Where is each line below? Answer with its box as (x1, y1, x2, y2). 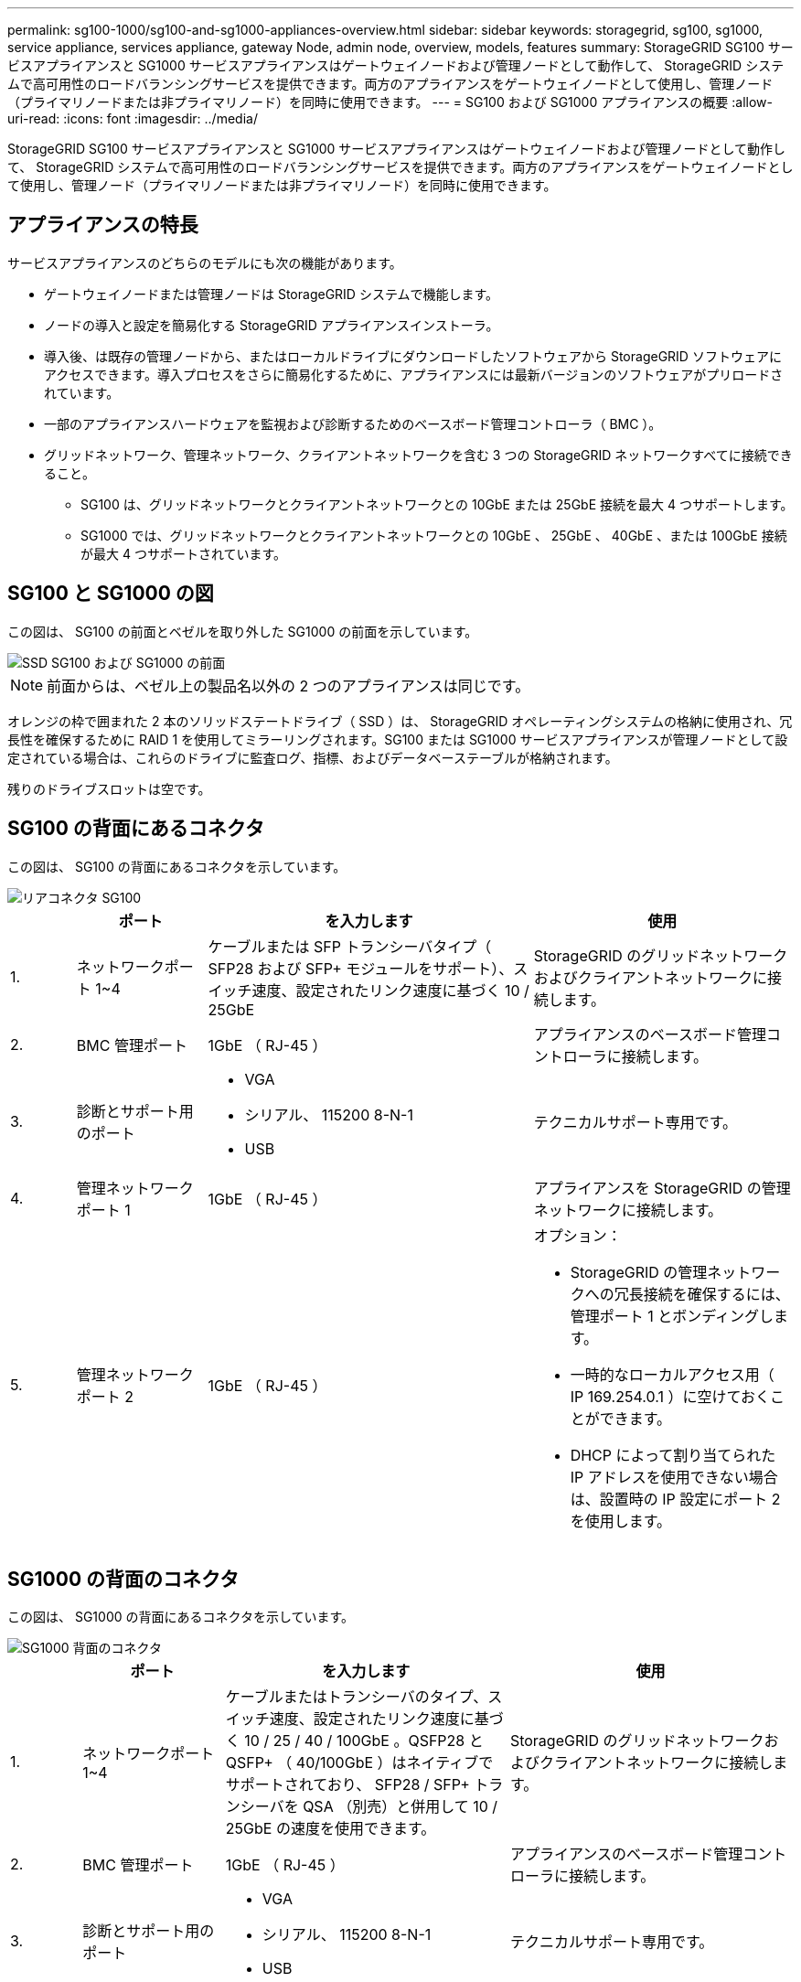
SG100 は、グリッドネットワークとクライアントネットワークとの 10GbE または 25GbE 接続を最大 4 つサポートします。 (80, 496, 794, 512)
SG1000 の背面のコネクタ (7, 1567, 240, 1591)
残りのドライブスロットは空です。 (7, 780, 211, 797)
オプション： (533, 1226, 622, 1245)
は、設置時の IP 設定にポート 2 (570, 1489, 781, 1508)
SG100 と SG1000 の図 (7, 582, 214, 605)
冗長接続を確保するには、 (614, 1284, 790, 1303)
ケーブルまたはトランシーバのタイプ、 (225, 1687, 488, 1707)
